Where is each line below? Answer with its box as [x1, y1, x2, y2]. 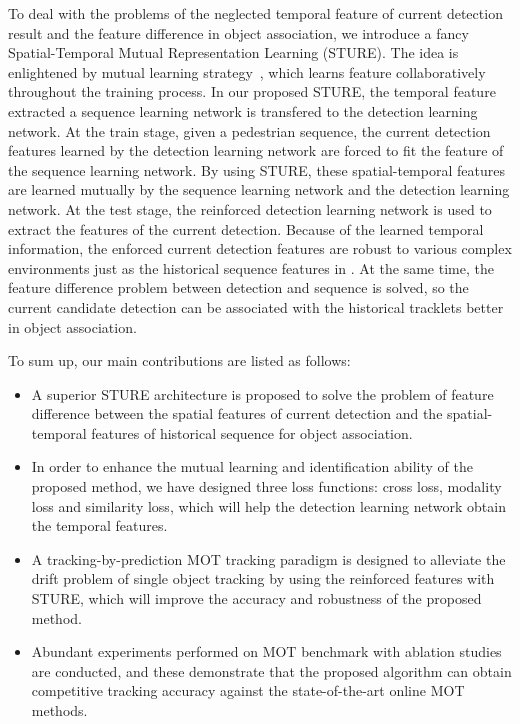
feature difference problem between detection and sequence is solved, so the [8, 277, 469, 298]
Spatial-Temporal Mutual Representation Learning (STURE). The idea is [8, 42, 459, 63]
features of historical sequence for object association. [91, 422, 413, 443]
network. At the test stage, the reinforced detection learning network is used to [8, 198, 492, 219]
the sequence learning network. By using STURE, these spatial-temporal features [8, 159, 505, 180]
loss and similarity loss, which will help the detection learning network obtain [31, 495, 506, 516]
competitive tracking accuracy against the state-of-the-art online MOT [31, 680, 465, 701]
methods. [31, 700, 88, 720]
